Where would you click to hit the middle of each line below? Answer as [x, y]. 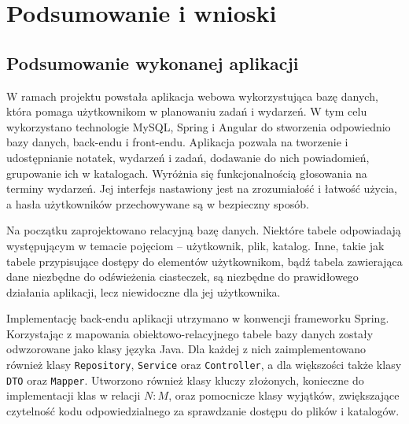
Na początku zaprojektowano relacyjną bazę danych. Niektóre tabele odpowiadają [204, 230]
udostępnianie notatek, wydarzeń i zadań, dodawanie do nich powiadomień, [188, 157]
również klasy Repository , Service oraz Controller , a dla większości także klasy [204, 365]
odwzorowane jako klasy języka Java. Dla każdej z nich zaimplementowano [186, 349]
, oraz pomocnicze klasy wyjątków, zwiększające [284, 395]
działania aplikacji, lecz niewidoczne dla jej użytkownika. [144, 291]
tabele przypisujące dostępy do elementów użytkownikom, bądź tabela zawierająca [204, 261]
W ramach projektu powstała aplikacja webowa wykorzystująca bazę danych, [192, 96]
